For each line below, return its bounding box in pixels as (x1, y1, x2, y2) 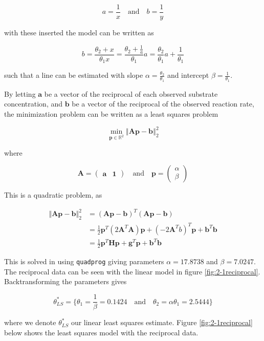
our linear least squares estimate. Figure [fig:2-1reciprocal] (71, 317, 253, 328)
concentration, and (4, 98, 63, 109)
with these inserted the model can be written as (4, 27, 154, 38)
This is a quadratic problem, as (4, 189, 102, 200)
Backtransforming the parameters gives (4, 276, 127, 287)
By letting (4, 88, 36, 99)
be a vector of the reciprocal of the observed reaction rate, (72, 98, 254, 109)
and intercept (167, 70, 209, 80)
